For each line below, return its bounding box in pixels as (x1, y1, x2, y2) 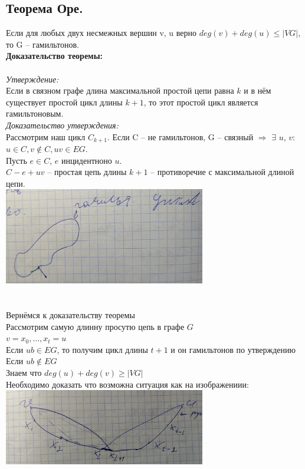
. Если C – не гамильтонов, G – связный (107, 130, 254, 143)
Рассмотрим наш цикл (6, 130, 86, 143)
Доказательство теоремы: (6, 49, 103, 62)
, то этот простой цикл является (143, 95, 258, 108)
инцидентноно (61, 154, 112, 166)
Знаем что (6, 366, 42, 378)
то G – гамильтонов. (6, 38, 79, 50)
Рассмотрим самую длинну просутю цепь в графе (6, 320, 185, 332)
